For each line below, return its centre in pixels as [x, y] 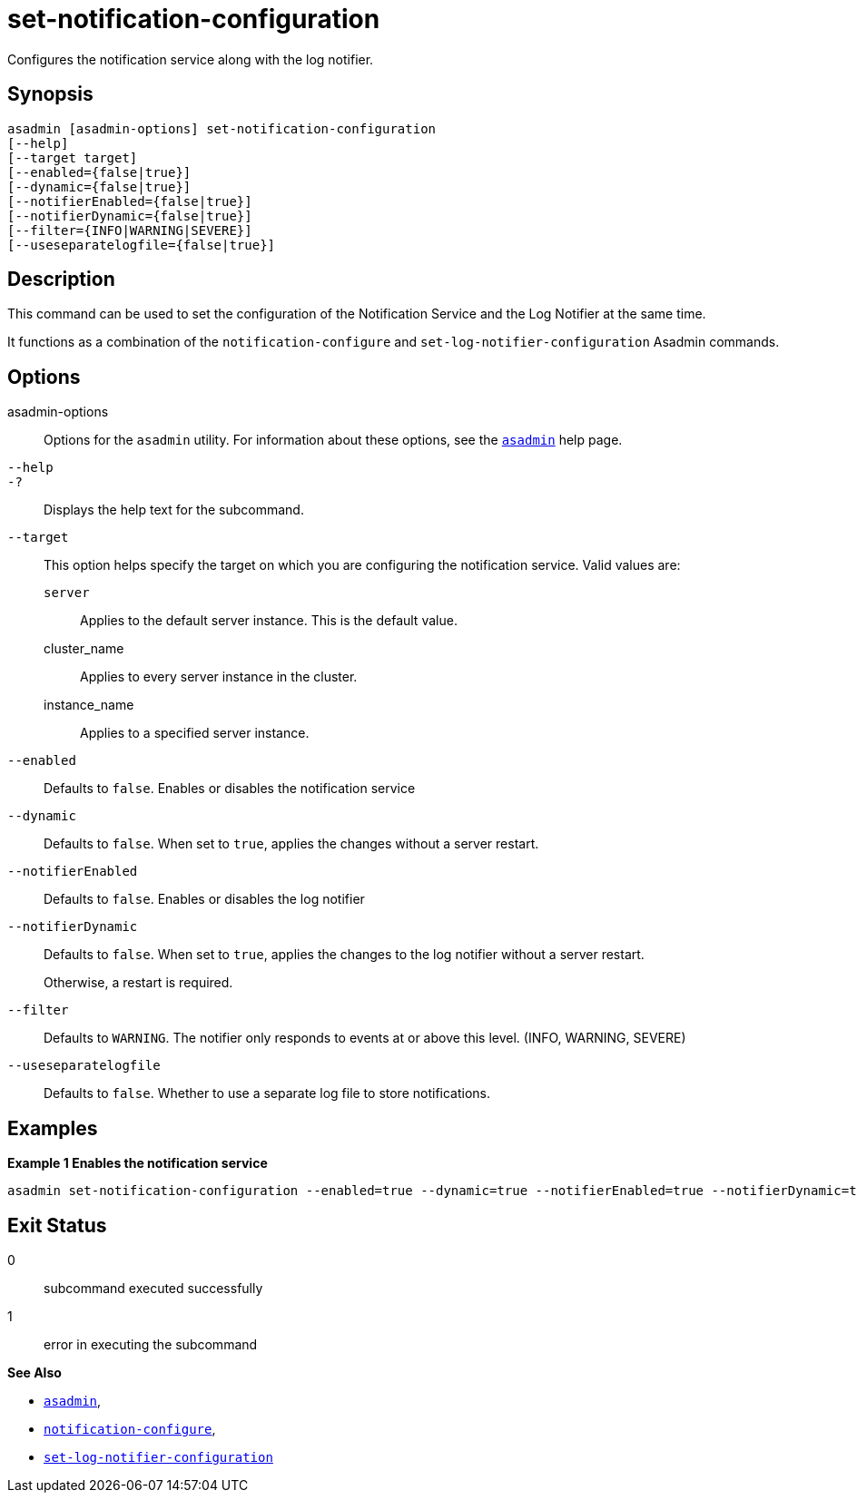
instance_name [89, 705]
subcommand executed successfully [153, 1288]
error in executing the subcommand [151, 1344]
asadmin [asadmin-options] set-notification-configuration [222, 128]
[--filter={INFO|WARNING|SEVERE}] [130, 230]
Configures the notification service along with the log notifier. [191, 59]
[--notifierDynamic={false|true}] [130, 216]
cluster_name [84, 649]
